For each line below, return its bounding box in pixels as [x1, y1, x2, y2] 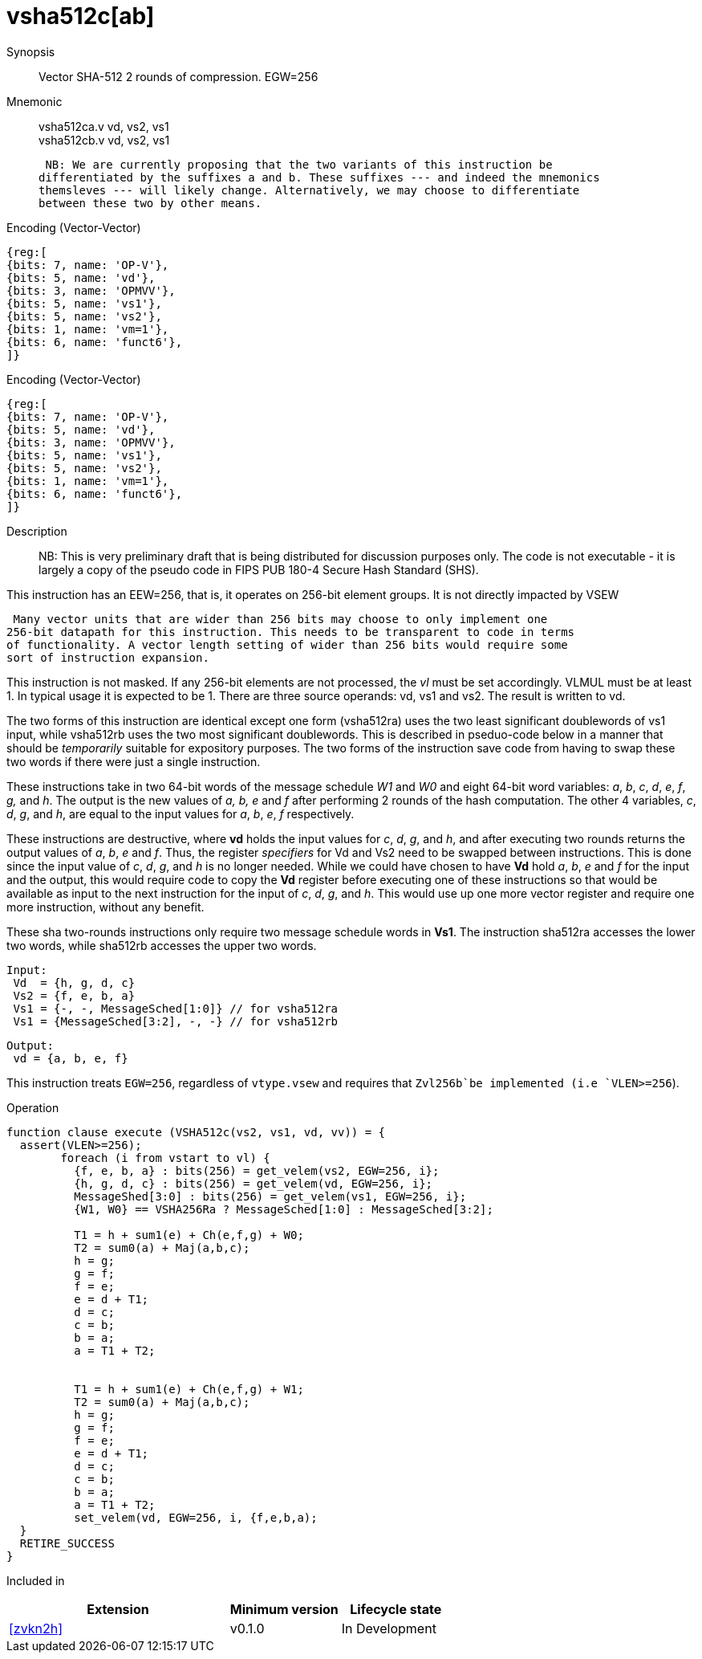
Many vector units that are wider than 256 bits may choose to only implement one [13, 612, 548, 626]
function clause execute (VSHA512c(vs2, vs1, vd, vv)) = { [6, 1125, 386, 1139]
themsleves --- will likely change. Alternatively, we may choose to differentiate [39, 183, 580, 197]
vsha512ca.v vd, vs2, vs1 [39, 119, 169, 133]
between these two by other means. [39, 196, 262, 210]
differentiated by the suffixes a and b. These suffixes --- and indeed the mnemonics [39, 170, 600, 184]
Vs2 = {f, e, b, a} [13, 988, 136, 1002]
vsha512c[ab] [6, 2, 155, 30]
